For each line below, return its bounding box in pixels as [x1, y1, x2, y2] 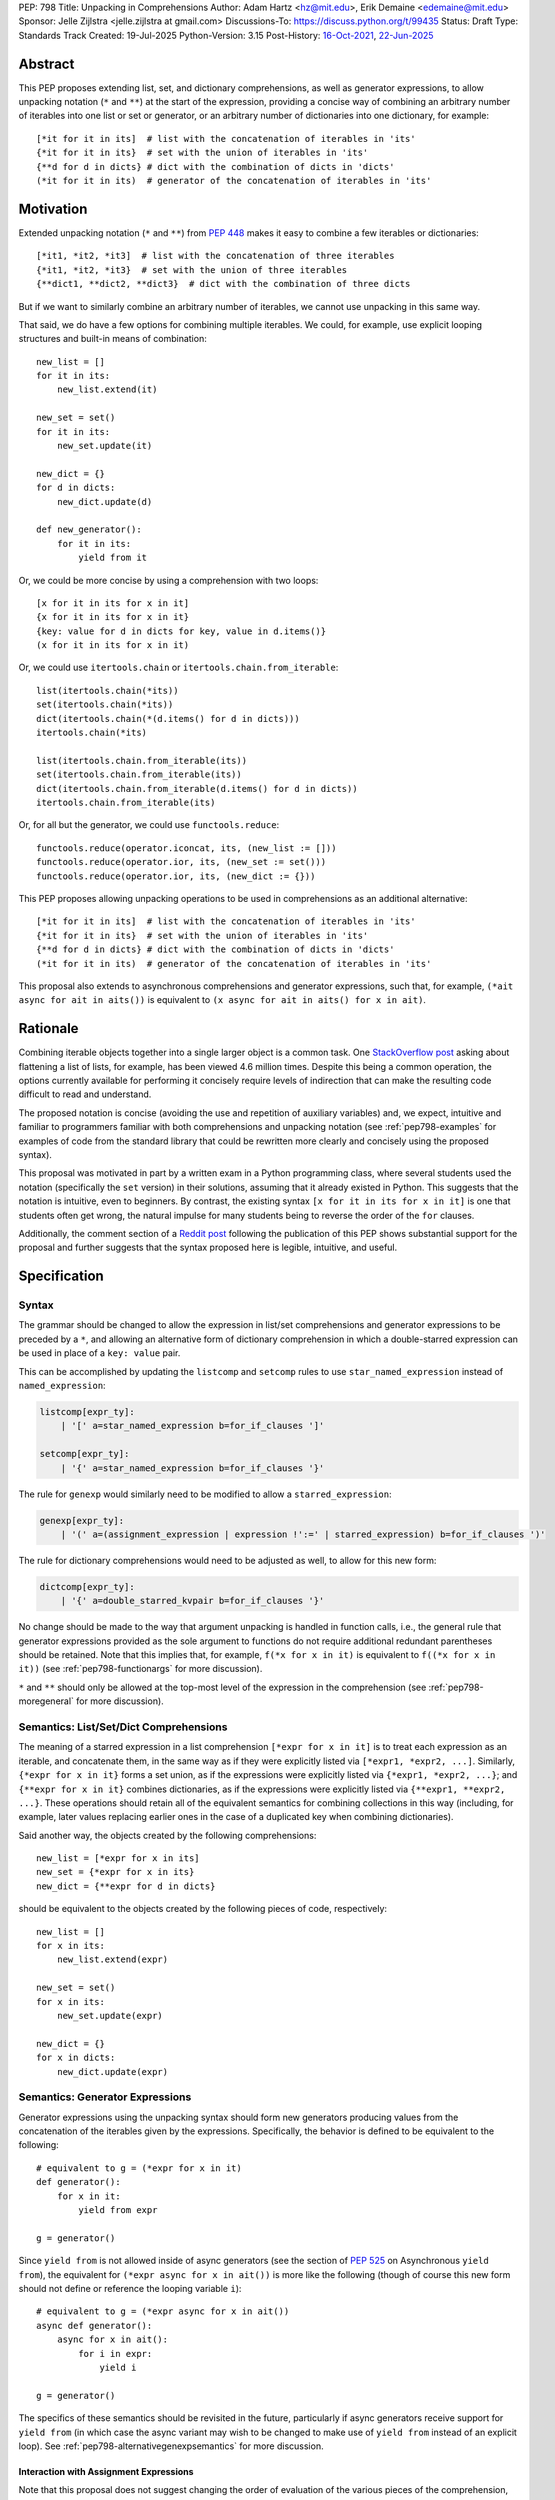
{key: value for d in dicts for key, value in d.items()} [36, 625, 327, 637]
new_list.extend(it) [56, 384, 158, 395]
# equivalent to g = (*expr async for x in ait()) [36, 2306, 290, 2317]
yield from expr [78, 2205, 158, 2216]
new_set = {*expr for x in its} [36, 1866, 195, 1878]
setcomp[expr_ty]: [39, 1448, 130, 1460]
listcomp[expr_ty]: [39, 1406, 135, 1417]
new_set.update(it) [56, 440, 153, 452]
